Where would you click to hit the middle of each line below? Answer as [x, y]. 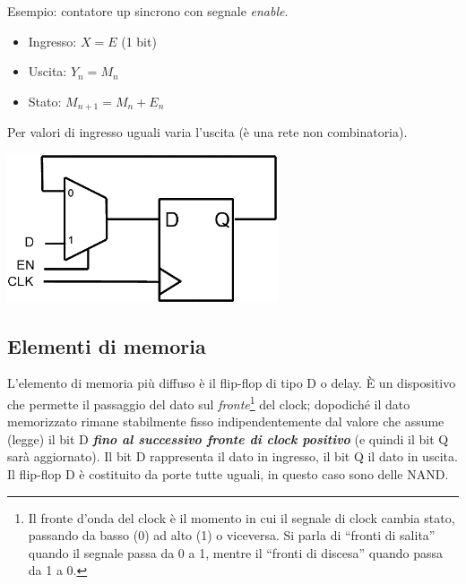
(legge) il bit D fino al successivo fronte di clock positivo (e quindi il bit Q [228, 438]
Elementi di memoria [107, 345]
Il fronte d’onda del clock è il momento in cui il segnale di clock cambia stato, [242, 517]
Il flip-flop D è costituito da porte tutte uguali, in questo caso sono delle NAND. [228, 473]
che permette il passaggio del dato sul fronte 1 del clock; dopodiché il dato [209, 402]
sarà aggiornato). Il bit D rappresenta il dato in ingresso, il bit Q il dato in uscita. [233, 456]
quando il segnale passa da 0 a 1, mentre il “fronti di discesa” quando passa [236, 552]
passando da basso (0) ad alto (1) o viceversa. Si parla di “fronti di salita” [232, 535]
